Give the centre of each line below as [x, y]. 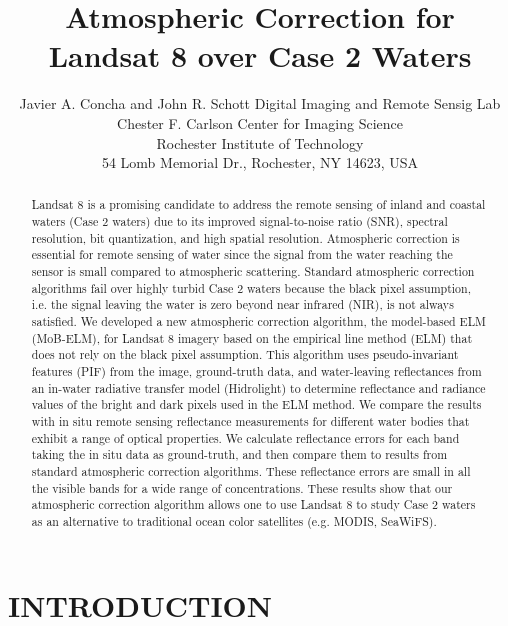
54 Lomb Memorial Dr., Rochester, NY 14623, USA [260, 162]
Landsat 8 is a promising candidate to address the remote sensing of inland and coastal [258, 204]
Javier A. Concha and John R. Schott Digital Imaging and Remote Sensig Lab [260, 103]
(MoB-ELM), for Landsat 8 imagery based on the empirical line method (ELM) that [252, 337]
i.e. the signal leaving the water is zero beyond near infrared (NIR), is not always [242, 304]
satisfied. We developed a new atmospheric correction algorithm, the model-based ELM [259, 321]
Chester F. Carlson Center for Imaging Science [260, 122]
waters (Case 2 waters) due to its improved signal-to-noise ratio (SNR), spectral [239, 221]
